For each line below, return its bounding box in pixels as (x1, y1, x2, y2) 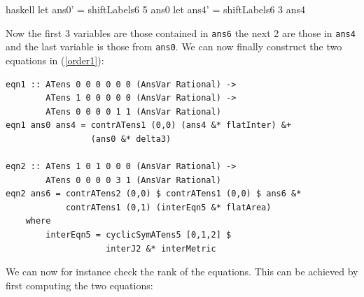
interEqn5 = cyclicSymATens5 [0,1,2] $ (45, 230, 232, 240)
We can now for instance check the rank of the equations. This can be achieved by (6, 264, 358, 279)
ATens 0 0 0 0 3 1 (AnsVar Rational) (45, 175, 221, 185)
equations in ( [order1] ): (6, 52, 104, 67)
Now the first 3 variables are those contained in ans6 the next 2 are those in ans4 (6, 25, 356, 40)
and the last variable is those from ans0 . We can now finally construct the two (6, 39, 342, 54)
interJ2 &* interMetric (106, 243, 216, 254)
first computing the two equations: (6, 277, 153, 292)
